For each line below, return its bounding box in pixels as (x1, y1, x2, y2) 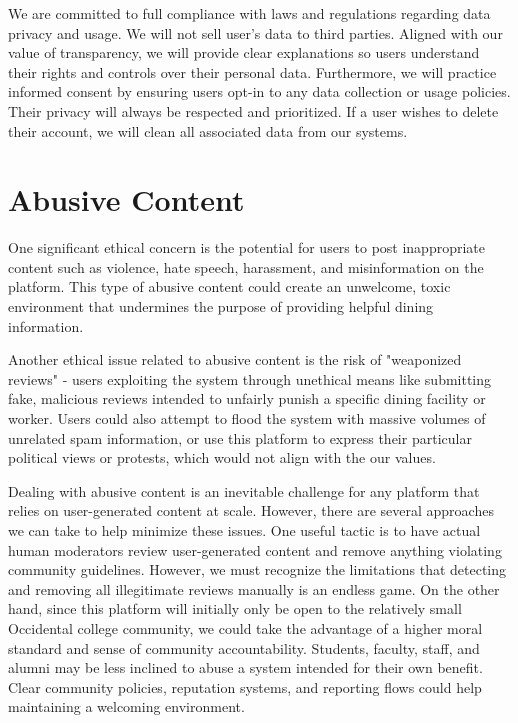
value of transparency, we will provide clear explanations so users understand (8, 42, 480, 63)
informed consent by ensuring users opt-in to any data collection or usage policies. (8, 81, 511, 102)
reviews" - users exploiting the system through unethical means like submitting (8, 368, 492, 389)
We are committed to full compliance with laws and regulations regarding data (8, 3, 491, 23)
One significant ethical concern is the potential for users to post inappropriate (8, 237, 485, 258)
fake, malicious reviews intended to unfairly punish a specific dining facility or (8, 388, 486, 409)
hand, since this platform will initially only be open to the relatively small (8, 598, 462, 619)
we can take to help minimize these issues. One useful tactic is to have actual (8, 520, 481, 540)
